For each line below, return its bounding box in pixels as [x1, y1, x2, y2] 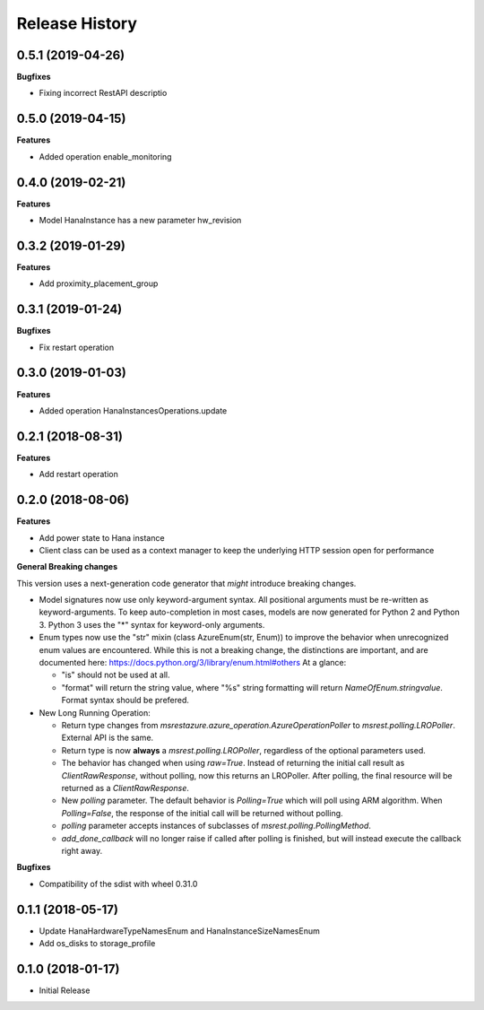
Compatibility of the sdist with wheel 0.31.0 [39, 878, 198, 889]
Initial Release [39, 985, 91, 996]
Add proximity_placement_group [39, 278, 159, 289]
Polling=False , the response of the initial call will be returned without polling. [61, 807, 344, 818]
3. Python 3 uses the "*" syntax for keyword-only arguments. [39, 619, 265, 630]
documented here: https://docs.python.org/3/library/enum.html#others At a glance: [39, 657, 347, 668]
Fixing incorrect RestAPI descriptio [39, 88, 168, 99]
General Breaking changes [16, 562, 118, 572]
